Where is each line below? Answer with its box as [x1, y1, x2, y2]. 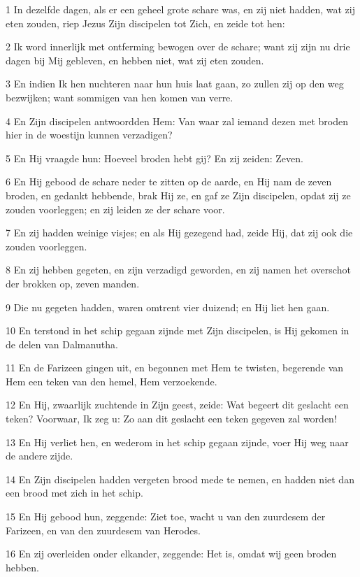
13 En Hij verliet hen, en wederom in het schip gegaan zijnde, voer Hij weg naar [6, 434, 349, 449]
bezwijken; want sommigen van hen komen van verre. [6, 90, 233, 104]
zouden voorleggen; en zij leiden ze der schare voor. [6, 201, 225, 216]
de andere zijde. [6, 448, 73, 463]
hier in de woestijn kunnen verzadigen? [6, 127, 173, 142]
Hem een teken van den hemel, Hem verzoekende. [6, 373, 217, 388]
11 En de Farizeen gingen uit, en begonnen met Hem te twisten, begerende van [6, 360, 344, 375]
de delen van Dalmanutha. [6, 336, 118, 351]
